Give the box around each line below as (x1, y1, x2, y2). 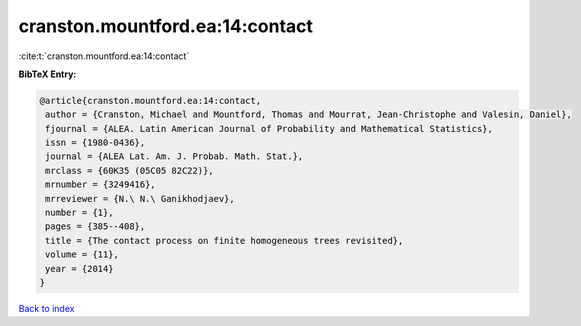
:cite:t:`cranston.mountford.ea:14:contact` (18, 50, 190, 62)
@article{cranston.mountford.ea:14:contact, (39, 95, 262, 106)
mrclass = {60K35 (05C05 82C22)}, (45, 165, 214, 176)
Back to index (18, 302, 75, 314)
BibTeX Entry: (18, 68, 77, 80)
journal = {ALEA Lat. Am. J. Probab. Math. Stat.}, (45, 151, 304, 162)
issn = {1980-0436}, (45, 137, 146, 149)
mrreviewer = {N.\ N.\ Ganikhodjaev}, (45, 193, 235, 204)
